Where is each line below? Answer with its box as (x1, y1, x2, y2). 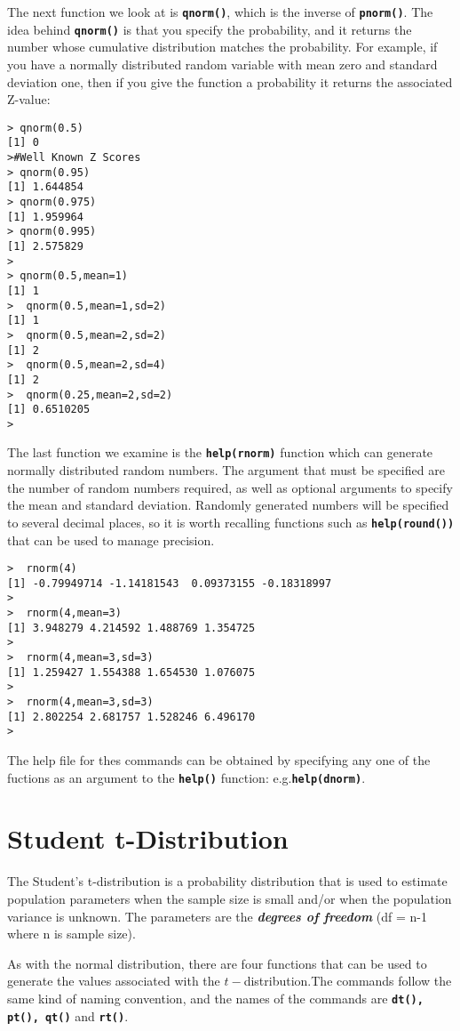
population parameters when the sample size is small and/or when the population (7, 890, 452, 907)
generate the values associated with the (7, 971, 220, 990)
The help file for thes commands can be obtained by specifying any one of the (7, 751, 431, 769)
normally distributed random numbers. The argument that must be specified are (7, 461, 445, 479)
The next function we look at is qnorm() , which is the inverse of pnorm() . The (7, 3, 433, 20)
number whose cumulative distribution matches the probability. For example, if (7, 37, 438, 56)
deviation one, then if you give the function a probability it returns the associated (7, 72, 453, 91)
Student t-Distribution (7, 820, 289, 857)
